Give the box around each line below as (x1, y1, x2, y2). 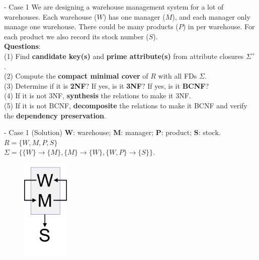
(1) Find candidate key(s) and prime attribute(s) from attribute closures (4, 50, 244, 61)
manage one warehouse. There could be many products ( (4, 21, 179, 32)
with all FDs (158, 71, 197, 81)
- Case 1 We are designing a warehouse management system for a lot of (4, 2, 224, 12)
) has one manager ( (103, 11, 165, 22)
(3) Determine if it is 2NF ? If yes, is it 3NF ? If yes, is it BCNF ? (4, 80, 209, 91)
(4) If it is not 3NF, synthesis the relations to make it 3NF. (4, 90, 191, 101)
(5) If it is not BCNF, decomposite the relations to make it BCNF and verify (4, 100, 247, 110)
